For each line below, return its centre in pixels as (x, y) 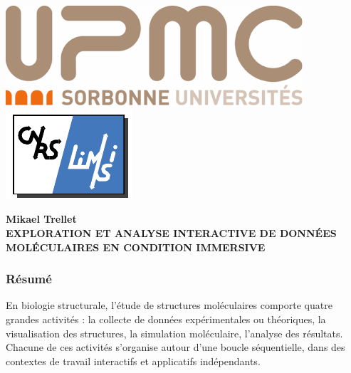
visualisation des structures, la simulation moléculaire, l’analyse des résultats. (174, 333)
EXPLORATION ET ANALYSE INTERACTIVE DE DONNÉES (171, 232)
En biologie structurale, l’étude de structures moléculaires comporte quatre (169, 305)
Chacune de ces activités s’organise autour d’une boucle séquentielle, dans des (175, 347)
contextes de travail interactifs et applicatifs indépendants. (133, 361)
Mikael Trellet (41, 219)
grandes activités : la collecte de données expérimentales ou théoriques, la (166, 319)
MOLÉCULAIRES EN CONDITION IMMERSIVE (136, 247)
